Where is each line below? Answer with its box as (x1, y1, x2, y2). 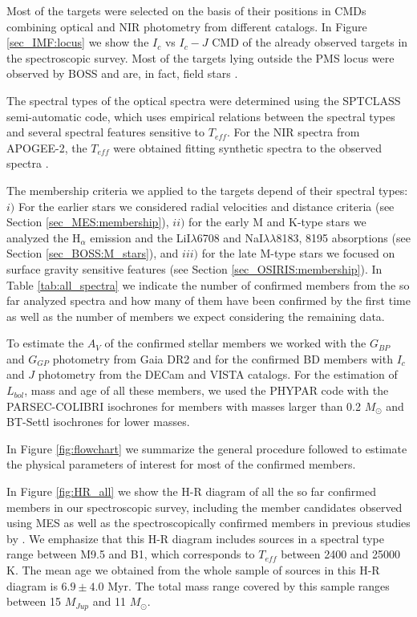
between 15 (6, 593, 62, 610)
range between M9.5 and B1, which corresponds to (6, 546, 255, 562)
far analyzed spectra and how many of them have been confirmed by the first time (6, 292, 411, 309)
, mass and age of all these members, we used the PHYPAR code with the (24, 382, 389, 399)
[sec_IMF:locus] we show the (6, 34, 149, 51)
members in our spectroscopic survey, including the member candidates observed (6, 498, 403, 515)
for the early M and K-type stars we (188, 213, 366, 230)
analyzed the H (6, 229, 81, 246)
